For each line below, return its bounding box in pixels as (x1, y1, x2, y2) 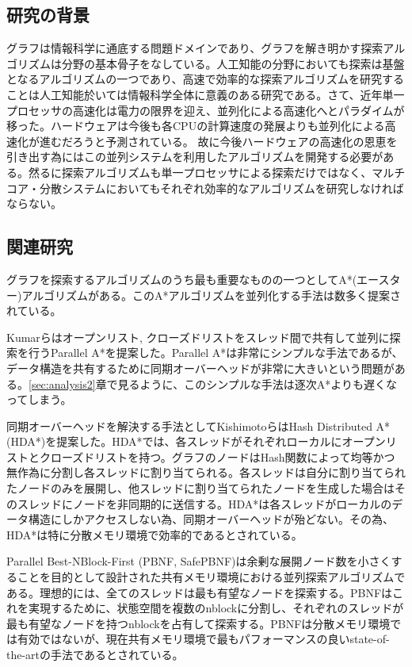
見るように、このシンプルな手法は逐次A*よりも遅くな (117, 375, 398, 392)
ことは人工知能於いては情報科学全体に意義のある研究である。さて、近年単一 (6, 86, 405, 102)
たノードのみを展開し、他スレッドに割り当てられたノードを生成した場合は (6, 480, 395, 496)
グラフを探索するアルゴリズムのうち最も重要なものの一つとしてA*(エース (6, 270, 390, 287)
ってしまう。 (6, 391, 72, 408)
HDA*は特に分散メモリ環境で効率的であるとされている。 (6, 526, 303, 542)
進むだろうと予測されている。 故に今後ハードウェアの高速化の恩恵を (39, 132, 398, 149)
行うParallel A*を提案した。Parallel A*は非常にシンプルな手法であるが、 (28, 344, 403, 361)
